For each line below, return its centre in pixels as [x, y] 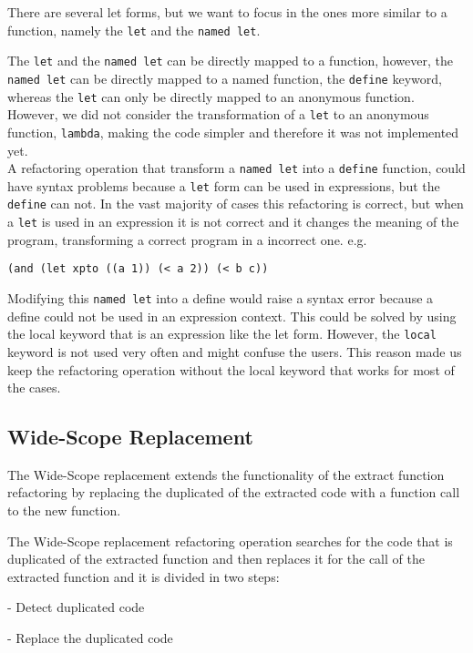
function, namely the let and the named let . [134, 30]
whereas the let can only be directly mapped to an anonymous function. [211, 96]
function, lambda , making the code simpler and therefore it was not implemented [233, 132]
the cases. [34, 388]
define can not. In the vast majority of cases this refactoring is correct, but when [236, 204]
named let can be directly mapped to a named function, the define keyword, [225, 78]
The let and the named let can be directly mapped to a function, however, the [230, 61]
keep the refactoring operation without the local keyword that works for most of [231, 369]
